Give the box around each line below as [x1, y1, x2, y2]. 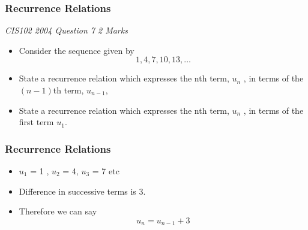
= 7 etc [92, 165, 119, 177]
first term [19, 116, 54, 128]
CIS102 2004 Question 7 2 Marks [5, 24, 128, 37]
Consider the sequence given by [19, 44, 134, 56]
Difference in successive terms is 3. [19, 184, 146, 197]
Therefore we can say [19, 205, 97, 217]
